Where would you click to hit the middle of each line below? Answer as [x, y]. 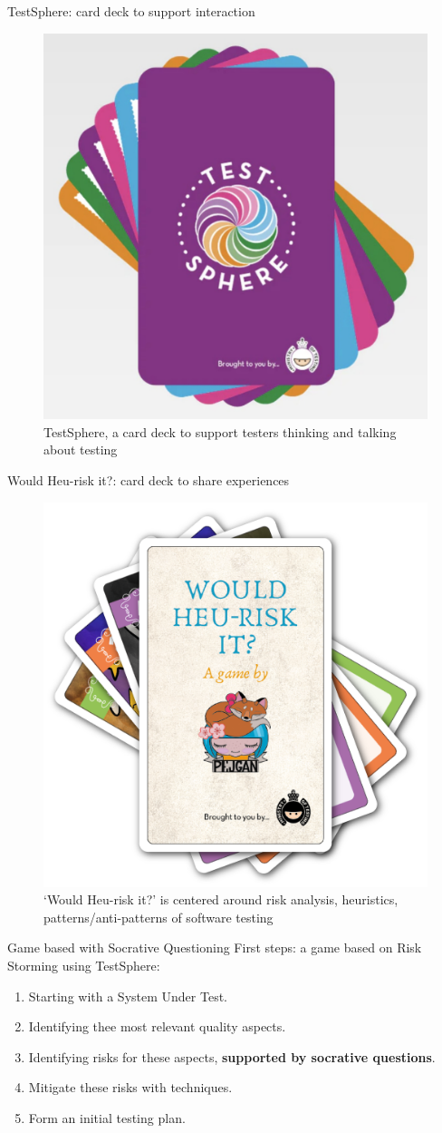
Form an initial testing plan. [107, 1117]
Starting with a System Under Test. [128, 996]
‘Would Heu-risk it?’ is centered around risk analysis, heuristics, [221, 899]
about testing [81, 449]
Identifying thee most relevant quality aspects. [157, 1026]
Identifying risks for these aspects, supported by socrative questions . [232, 1056]
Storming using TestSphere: [84, 965]
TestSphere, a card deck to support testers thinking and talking [220, 431]
